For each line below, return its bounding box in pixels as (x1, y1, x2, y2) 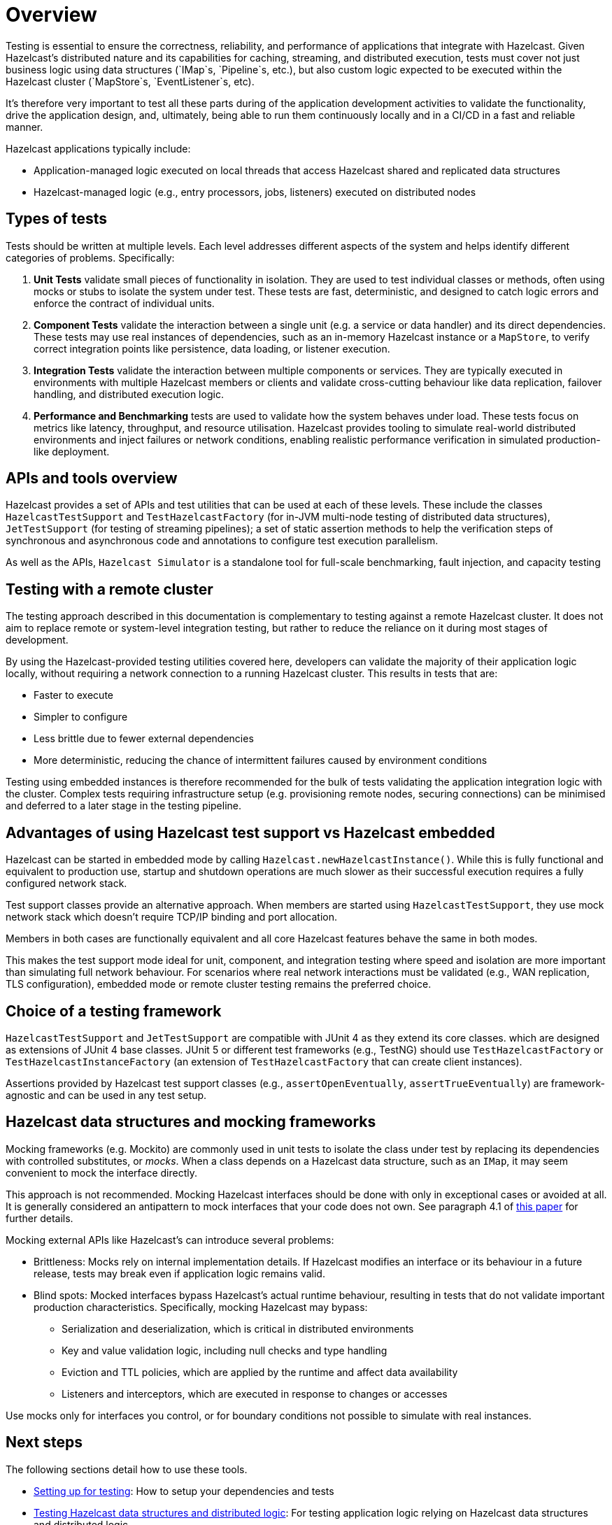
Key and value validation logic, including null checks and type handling (62, 1344, 387, 1356)
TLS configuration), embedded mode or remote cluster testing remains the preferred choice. (6, 978, 432, 991)
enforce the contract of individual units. (34, 297, 215, 309)
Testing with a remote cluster (6, 580, 213, 598)
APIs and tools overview (6, 469, 178, 488)
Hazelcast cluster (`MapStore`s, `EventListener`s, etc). (6, 75, 255, 87)
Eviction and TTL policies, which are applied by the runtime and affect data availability (62, 1366, 458, 1378)
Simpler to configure (34, 711, 128, 723)
